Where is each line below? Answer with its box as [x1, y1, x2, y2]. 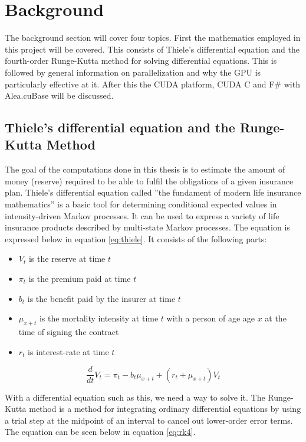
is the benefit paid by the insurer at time [27, 292, 176, 304]
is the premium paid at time [28, 272, 131, 285]
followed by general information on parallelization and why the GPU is [5, 66, 261, 78]
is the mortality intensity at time [39, 312, 159, 324]
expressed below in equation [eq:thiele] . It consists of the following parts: [5, 232, 267, 245]
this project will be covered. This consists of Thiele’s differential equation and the [5, 43, 300, 55]
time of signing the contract [18, 326, 119, 338]
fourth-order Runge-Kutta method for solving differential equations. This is [5, 54, 277, 67]
